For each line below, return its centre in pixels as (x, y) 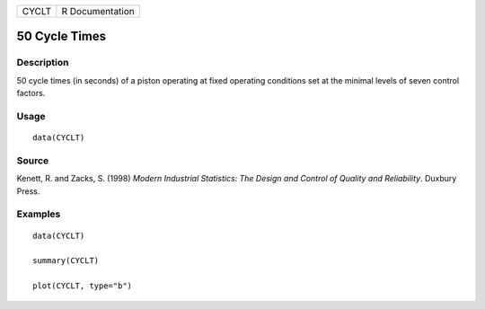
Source (33, 160)
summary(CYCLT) (66, 261)
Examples (39, 214)
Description (43, 63)
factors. (31, 93)
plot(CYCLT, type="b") (83, 286)
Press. (28, 191)
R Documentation (98, 11)
